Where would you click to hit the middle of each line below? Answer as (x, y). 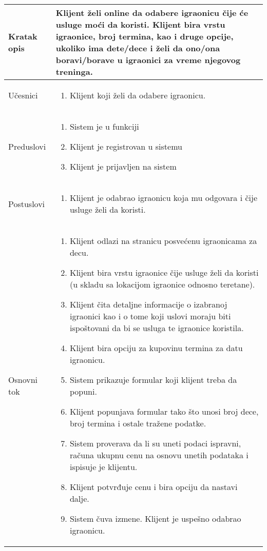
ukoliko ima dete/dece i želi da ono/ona (138, 48)
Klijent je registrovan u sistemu (126, 146)
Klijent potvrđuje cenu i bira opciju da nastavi (154, 487)
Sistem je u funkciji (104, 126)
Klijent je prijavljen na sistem (123, 166)
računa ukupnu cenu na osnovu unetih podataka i (159, 455)
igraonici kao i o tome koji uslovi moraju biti (150, 316)
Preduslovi (27, 146)
